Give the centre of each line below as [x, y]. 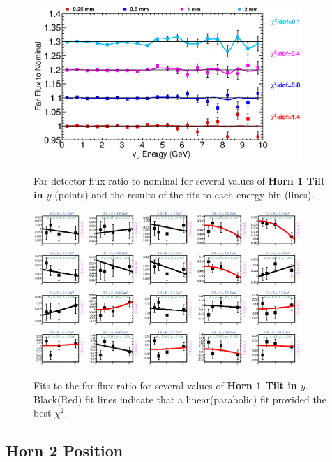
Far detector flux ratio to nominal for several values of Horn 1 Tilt [179, 181]
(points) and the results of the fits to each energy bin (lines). [184, 194]
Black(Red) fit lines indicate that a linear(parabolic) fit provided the [180, 399]
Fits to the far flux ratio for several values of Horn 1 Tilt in [165, 385]
